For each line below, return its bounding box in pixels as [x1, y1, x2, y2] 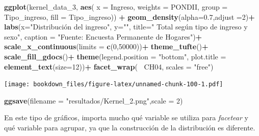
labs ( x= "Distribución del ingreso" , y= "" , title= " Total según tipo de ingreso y [4, 21, 248, 32]
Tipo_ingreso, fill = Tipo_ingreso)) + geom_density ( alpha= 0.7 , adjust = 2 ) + [4, 11, 255, 22]
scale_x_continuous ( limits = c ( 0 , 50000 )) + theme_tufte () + [4, 41, 209, 52]
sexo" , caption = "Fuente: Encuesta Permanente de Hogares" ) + [4, 31, 202, 42]
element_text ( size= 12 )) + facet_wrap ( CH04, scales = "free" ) [4, 61, 214, 72]
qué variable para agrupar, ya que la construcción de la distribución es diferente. [4, 122, 255, 132]
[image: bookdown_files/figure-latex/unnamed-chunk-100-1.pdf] [4, 81, 223, 88]
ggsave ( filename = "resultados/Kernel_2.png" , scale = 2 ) [4, 95, 183, 106]
